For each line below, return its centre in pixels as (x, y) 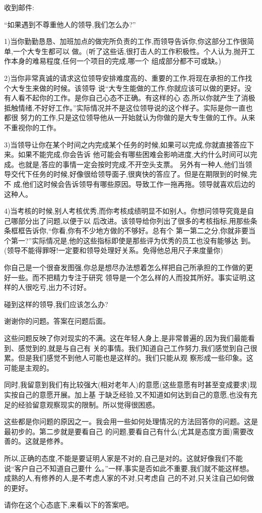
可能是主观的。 (29, 367)
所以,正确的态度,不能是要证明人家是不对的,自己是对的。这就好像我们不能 (123, 458)
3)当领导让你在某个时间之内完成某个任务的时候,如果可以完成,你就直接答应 (126, 144)
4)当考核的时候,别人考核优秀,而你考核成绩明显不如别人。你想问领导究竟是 (126, 211)
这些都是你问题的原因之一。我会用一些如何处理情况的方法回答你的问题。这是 (131, 421)
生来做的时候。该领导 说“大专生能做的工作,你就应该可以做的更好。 (135, 88)
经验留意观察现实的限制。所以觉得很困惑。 (88, 404)
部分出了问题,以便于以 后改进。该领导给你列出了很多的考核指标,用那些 (134, 220)
